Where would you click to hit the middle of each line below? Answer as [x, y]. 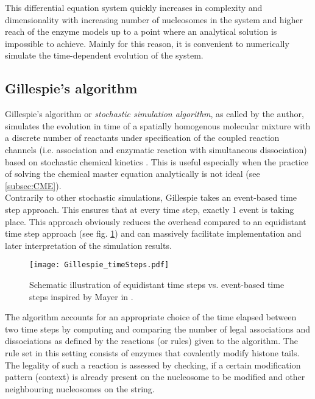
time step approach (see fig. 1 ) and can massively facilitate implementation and [153, 233]
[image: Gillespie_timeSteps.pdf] [99, 265]
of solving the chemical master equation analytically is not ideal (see [133, 174]
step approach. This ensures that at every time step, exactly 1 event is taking [150, 209]
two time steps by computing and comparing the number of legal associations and [157, 329]
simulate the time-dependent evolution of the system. [104, 55]
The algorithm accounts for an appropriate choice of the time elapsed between [151, 317]
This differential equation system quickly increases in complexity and [134, 7]
